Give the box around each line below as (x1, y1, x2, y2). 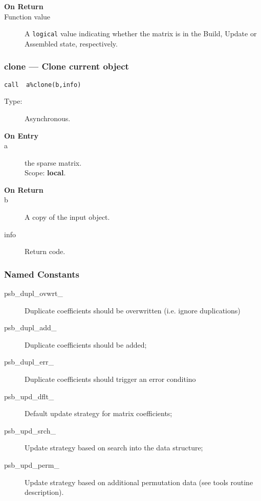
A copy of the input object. (25, 212, 110, 222)
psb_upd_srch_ (4, 425, 56, 436)
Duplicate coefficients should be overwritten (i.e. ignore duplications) (25, 305, 241, 315)
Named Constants (4, 267, 79, 280)
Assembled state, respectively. (25, 38, 118, 49)
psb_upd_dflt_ (4, 391, 54, 401)
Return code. (25, 246, 66, 257)
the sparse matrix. (25, 157, 82, 168)
